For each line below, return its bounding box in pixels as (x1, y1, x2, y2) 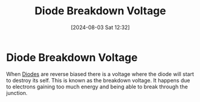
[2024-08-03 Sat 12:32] (70, 24, 130, 31)
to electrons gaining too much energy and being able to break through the (6, 83, 188, 90)
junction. (6, 89, 28, 96)
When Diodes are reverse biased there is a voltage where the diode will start (6, 70, 194, 78)
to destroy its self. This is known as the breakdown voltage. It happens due (6, 76, 190, 84)
